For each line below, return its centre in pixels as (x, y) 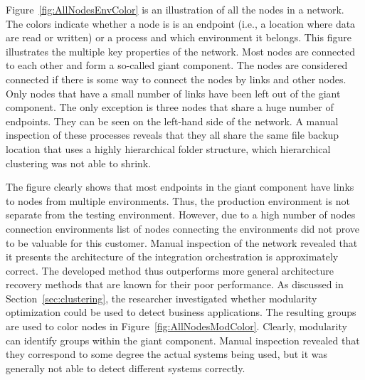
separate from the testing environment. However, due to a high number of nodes (181, 215)
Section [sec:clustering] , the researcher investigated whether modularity (162, 298)
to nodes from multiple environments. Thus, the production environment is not (178, 200)
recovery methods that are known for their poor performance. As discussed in (175, 284)
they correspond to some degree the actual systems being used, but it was (167, 354)
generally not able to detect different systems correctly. (126, 368)
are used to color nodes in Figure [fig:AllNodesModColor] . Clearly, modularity (176, 326)
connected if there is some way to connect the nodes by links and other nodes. (176, 79)
